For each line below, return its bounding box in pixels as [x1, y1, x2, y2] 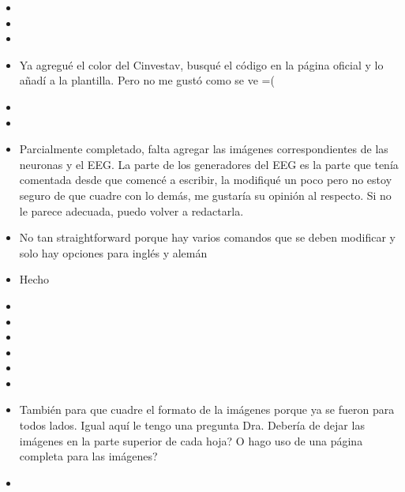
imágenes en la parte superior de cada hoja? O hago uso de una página [19, 432, 363, 449]
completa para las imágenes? [19, 448, 158, 464]
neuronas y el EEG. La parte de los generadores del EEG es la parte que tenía [19, 156, 399, 172]
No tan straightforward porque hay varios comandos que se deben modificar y [19, 229, 396, 246]
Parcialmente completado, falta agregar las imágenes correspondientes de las [19, 141, 388, 157]
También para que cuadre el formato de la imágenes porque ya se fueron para [19, 401, 395, 418]
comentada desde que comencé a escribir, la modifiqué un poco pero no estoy [19, 171, 392, 188]
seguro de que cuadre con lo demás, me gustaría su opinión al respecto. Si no [19, 186, 392, 203]
